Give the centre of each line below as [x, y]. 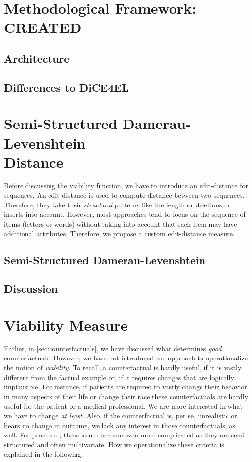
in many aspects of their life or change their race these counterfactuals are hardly [126, 396]
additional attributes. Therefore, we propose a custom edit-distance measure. [119, 233]
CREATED [43, 27]
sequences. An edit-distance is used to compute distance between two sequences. [124, 195]
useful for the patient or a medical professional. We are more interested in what [124, 406]
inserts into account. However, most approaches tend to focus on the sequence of [125, 214]
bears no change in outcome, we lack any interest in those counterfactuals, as [120, 425]
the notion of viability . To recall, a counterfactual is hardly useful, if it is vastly [123, 368]
